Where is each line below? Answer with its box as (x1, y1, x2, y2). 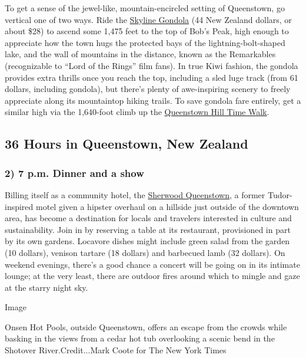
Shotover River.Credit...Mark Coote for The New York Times (5, 344, 227, 356)
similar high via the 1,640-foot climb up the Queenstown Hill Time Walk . (5, 106, 270, 118)
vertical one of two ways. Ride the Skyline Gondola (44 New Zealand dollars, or (5, 13, 292, 25)
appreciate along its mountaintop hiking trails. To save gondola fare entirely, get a (5, 94, 301, 106)
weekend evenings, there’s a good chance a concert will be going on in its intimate (5, 258, 300, 270)
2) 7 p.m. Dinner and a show (5, 165, 144, 180)
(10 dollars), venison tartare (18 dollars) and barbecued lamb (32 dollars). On (5, 246, 285, 258)
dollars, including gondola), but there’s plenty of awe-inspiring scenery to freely (5, 83, 291, 95)
